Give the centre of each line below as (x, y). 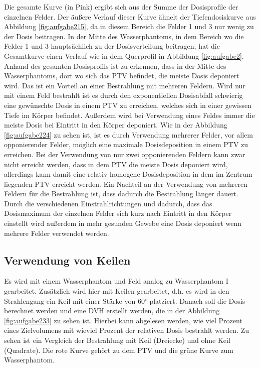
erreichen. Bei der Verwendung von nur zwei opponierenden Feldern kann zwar (125, 154)
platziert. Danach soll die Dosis (197, 300)
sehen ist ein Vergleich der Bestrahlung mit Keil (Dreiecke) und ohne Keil (117, 340)
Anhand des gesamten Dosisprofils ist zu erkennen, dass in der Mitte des (115, 66)
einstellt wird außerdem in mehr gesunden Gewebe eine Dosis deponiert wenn (123, 223)
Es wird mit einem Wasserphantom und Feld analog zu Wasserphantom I (116, 281)
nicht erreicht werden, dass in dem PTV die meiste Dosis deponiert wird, (116, 164)
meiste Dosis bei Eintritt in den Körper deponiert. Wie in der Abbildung (116, 125)
